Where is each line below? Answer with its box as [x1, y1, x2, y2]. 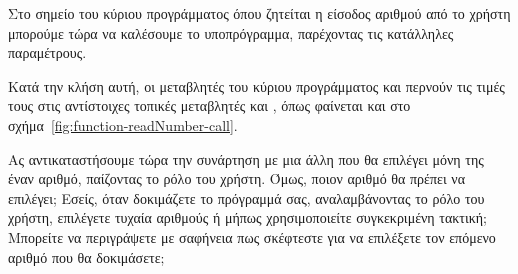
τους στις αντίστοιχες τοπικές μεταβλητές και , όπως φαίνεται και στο [8, 95, 411, 116]
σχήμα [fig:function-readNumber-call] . [8, 114, 238, 135]
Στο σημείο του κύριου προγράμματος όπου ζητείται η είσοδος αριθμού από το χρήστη [8, 3, 511, 23]
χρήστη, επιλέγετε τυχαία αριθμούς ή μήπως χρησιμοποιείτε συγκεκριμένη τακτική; [8, 207, 488, 228]
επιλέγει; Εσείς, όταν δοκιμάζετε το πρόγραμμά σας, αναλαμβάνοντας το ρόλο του [8, 187, 485, 208]
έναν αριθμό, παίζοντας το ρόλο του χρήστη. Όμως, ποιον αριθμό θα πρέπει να [8, 168, 466, 189]
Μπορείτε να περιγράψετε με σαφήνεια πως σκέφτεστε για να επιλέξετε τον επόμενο [8, 226, 496, 247]
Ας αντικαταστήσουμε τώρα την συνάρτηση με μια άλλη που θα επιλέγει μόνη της [8, 148, 484, 169]
